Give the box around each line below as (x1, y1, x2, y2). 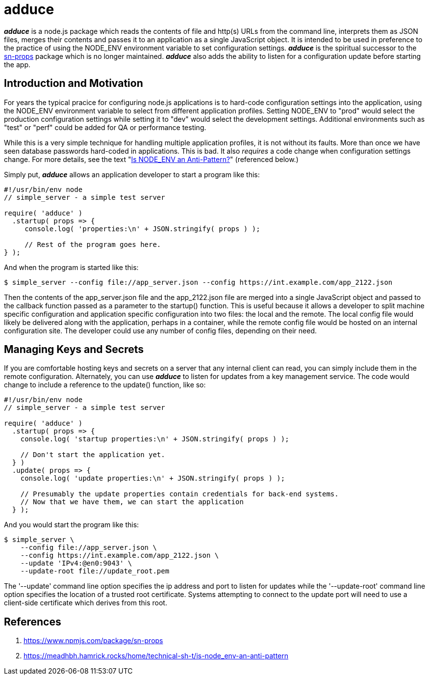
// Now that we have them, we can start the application (20, 498, 244, 506)
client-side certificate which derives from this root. (4, 598, 167, 607)
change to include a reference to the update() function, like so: (4, 380, 206, 389)
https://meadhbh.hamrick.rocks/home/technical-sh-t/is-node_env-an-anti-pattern (24, 652, 289, 660)
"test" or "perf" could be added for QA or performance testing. (4, 123, 206, 132)
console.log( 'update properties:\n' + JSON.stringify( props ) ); (20, 474, 285, 483)
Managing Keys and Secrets (4, 343, 144, 356)
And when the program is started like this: (4, 263, 139, 272)
